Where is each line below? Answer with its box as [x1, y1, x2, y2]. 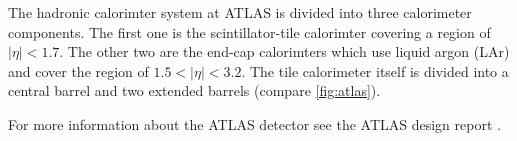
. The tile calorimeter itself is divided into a [241, 60, 509, 81]
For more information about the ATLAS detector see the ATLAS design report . [8, 113, 501, 134]
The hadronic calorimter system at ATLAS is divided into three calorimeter [8, 2, 472, 22]
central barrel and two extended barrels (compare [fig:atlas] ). [8, 80, 381, 101]
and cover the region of [8, 60, 149, 81]
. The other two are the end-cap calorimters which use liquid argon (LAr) [59, 41, 510, 62]
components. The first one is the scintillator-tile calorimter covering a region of [8, 21, 491, 42]
